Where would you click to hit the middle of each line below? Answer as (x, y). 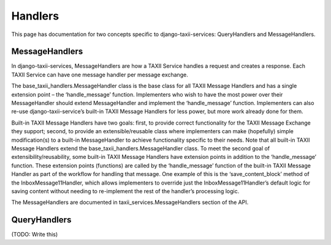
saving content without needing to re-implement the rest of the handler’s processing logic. (125, 191)
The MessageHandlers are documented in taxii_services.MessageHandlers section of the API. (130, 202)
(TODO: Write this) (35, 235)
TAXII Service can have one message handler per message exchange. (100, 75)
